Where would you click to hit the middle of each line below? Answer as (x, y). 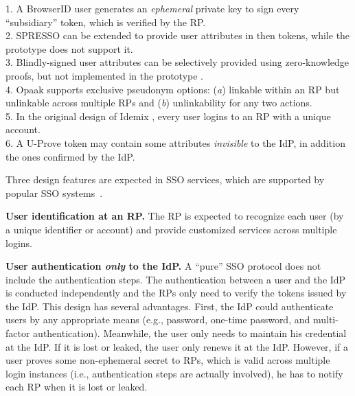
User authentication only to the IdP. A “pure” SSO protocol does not (163, 266)
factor (18, 333)
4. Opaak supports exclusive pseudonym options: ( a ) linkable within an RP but (173, 89)
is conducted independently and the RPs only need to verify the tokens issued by (176, 293)
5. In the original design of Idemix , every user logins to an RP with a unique (168, 116)
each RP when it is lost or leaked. (77, 387)
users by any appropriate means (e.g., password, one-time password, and (158, 319)
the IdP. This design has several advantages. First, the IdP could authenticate (170, 306)
